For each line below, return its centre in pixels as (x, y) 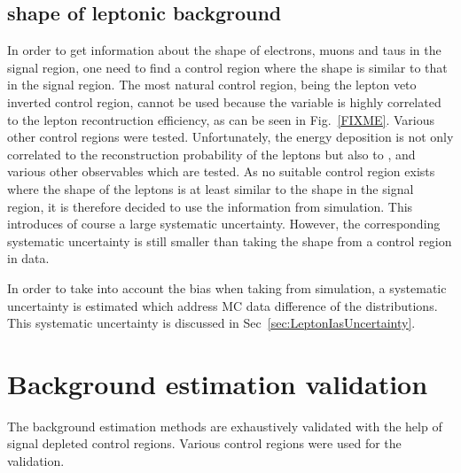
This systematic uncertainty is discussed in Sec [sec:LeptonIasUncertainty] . (211, 323)
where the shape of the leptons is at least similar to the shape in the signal (211, 188)
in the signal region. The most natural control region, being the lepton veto (212, 85)
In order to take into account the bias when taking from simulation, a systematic (227, 287)
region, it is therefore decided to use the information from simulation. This (210, 206)
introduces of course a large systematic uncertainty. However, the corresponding (224, 224)
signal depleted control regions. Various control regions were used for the (204, 443)
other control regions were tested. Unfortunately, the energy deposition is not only (230, 137)
